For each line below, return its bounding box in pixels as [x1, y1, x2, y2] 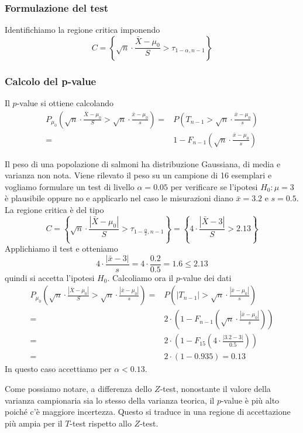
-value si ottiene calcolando [16, 97, 113, 109]
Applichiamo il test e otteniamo [5, 242, 118, 255]
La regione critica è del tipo [5, 204, 104, 216]
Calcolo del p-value [5, 73, 97, 88]
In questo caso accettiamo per [5, 363, 112, 375]
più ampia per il [5, 417, 63, 429]
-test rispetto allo [70, 417, 132, 429]
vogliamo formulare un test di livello [5, 180, 135, 192]
